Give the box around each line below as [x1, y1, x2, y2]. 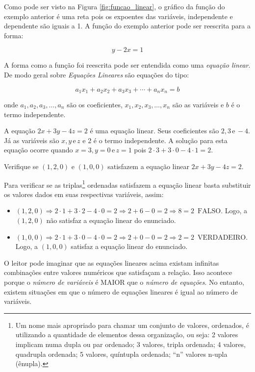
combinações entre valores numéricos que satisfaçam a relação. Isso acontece [4, 267, 232, 277]
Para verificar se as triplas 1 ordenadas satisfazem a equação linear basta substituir [4, 178, 251, 190]
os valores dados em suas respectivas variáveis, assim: [4, 189, 164, 199]
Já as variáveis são [4, 135, 59, 145]
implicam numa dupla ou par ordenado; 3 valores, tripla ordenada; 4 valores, [15, 339, 246, 349]
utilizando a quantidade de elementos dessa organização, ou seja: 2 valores [15, 329, 238, 340]
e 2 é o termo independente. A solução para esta [82, 135, 228, 145]
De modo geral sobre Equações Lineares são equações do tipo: [4, 69, 189, 79]
